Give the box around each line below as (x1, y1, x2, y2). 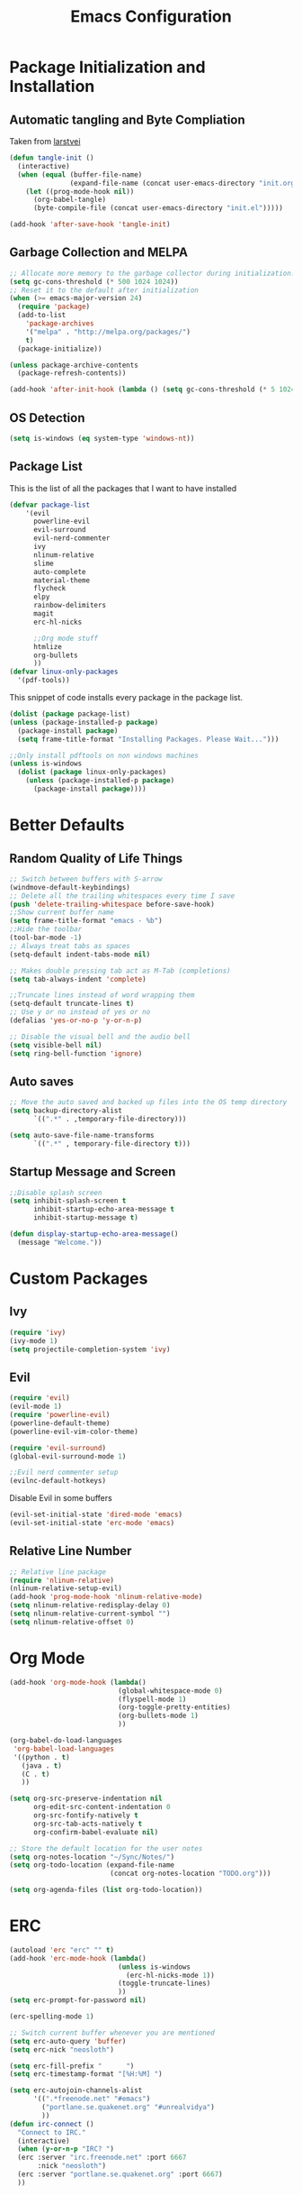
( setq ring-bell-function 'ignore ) (9, 1048, 143, 1058)
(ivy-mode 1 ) (9, 1336, 58, 1345)
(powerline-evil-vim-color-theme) (9, 1427, 139, 1436)
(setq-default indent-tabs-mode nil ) (9, 949, 151, 959)
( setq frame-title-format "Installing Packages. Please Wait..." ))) (17, 735, 280, 744)
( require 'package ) (17, 302, 91, 312)
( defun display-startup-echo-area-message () (9, 1230, 179, 1239)
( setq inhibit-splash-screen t (9, 1196, 127, 1205)
